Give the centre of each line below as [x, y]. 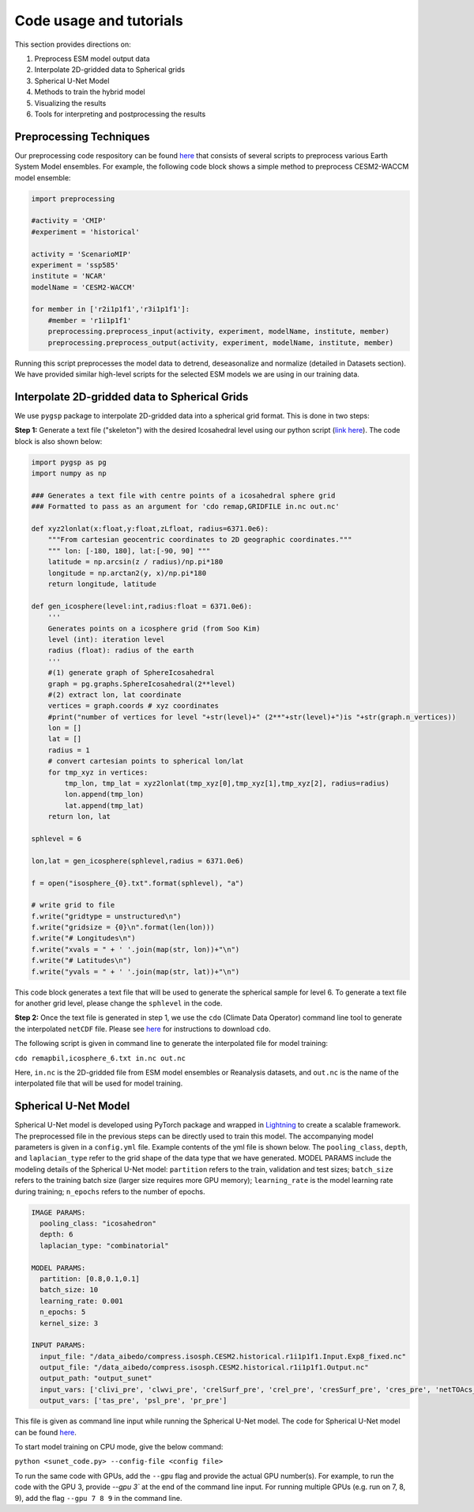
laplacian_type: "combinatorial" [104, 1245]
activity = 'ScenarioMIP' [81, 254]
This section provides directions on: [73, 44]
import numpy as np [69, 474]
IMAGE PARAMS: [58, 1212]
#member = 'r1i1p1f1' [90, 320]
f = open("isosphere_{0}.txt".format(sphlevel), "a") [137, 883]
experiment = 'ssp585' [75, 265]
